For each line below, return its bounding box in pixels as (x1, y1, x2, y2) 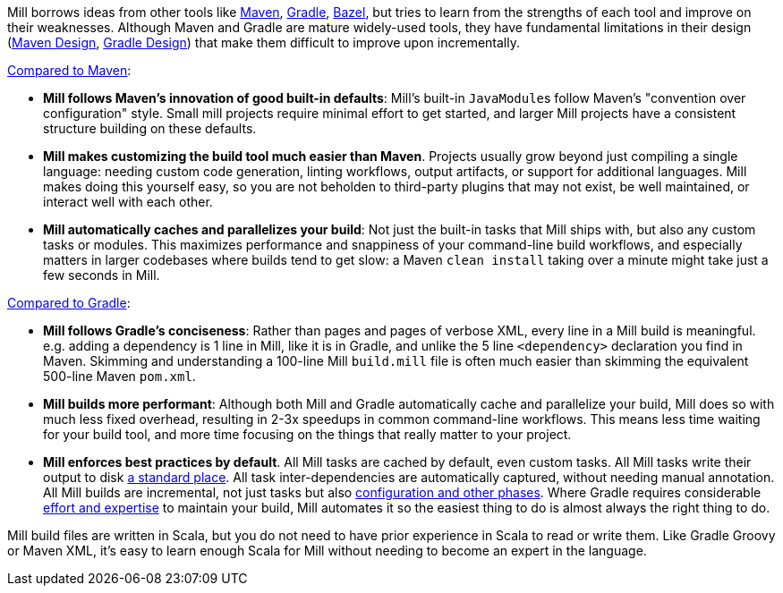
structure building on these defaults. (43, 121, 257, 136)
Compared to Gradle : (7, 295, 131, 310)
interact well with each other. (43, 194, 213, 209)
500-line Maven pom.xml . (43, 369, 196, 384)
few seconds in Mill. (43, 267, 160, 283)
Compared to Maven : (7, 63, 132, 78)
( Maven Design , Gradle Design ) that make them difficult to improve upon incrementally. (7, 35, 520, 50)
